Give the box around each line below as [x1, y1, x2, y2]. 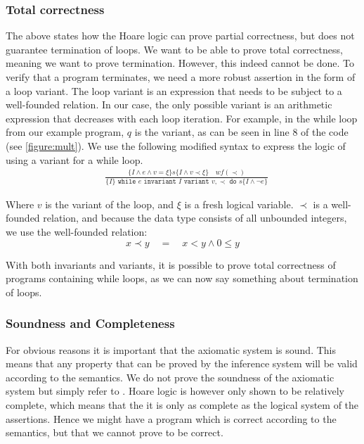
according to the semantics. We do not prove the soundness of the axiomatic [6, 369, 334, 384]
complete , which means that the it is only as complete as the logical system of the [6, 398, 359, 412]
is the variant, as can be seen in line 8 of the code [134, 125, 349, 139]
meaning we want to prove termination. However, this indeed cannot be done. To [6, 56, 355, 70]
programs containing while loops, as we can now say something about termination [6, 271, 358, 286]
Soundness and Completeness [6, 315, 175, 332]
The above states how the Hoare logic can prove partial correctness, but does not [6, 28, 355, 43]
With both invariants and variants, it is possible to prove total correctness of [6, 257, 336, 272]
